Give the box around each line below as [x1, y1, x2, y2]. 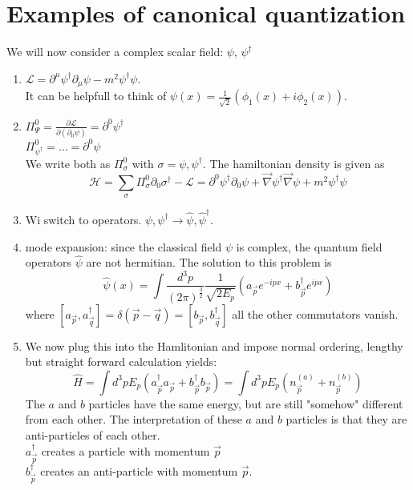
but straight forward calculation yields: [25, 353, 217, 370]
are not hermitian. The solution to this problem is [86, 254, 332, 271]
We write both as [25, 155, 111, 171]
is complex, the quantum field [236, 238, 383, 255]
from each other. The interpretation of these [25, 411, 242, 428]
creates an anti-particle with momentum [40, 462, 238, 479]
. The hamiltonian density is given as [202, 155, 385, 171]
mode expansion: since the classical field [25, 238, 222, 255]
